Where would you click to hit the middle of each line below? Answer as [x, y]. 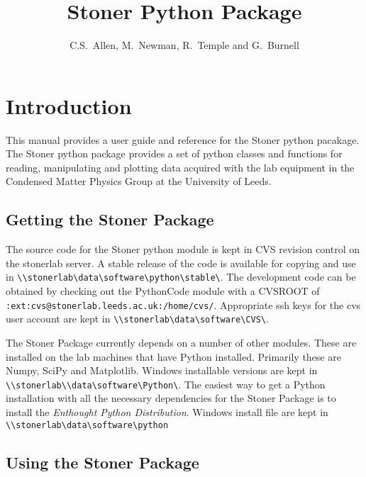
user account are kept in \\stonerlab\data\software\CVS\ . [137, 319]
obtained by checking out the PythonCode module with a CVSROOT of [163, 291]
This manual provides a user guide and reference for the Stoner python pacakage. [183, 139]
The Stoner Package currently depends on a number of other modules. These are [181, 342]
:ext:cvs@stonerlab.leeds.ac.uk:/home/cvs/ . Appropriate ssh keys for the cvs [183, 304]
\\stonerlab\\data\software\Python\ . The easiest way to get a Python [166, 384]
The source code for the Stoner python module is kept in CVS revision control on [183, 249]
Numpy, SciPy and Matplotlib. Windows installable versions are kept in [162, 370]
